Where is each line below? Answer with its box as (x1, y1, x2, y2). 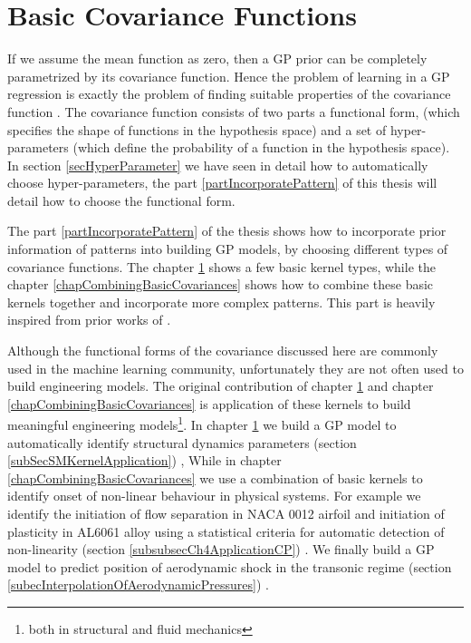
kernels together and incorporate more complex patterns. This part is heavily (7, 292, 436, 311)
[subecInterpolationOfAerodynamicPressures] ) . (7, 575, 269, 594)
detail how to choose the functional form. (7, 190, 235, 209)
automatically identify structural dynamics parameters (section (7, 433, 357, 452)
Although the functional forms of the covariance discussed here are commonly (7, 341, 438, 360)
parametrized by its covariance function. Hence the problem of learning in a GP (7, 66, 450, 85)
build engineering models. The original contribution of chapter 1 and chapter (7, 376, 434, 395)
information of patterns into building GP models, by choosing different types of (7, 239, 448, 258)
